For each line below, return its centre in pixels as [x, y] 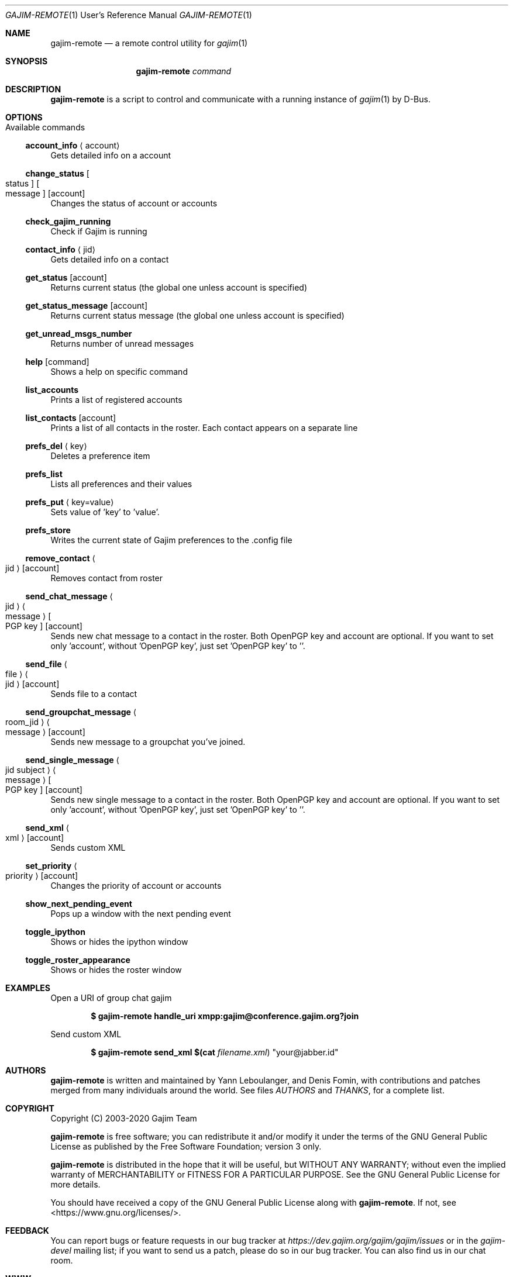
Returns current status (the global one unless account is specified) [179, 287]
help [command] [57, 362]
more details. [75, 1184]
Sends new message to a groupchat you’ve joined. [148, 742]
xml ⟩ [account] [35, 838]
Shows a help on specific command [119, 372]
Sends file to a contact [94, 694]
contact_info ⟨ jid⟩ [61, 249]
